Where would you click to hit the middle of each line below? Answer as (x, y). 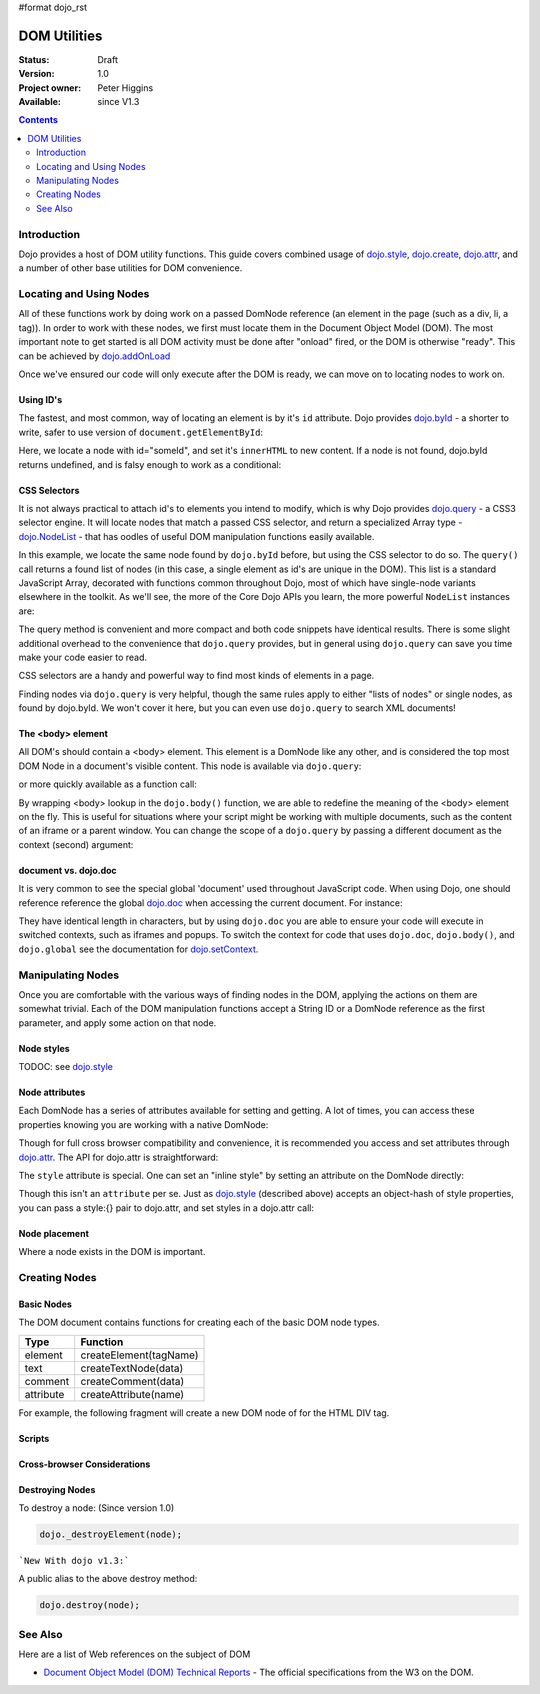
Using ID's (40, 400)
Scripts (34, 1438)
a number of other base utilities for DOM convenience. (130, 268)
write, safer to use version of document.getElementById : (141, 432)
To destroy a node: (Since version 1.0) (96, 1507)
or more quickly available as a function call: (107, 784)
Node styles (44, 1048)
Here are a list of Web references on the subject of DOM (134, 1654)
